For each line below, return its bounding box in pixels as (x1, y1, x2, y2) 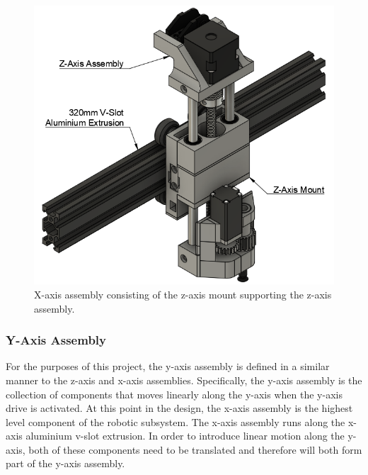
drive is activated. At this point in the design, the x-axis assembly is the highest (6, 401, 353, 415)
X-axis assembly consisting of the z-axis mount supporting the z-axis (34, 286, 332, 301)
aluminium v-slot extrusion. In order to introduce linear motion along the (25, 428, 345, 443)
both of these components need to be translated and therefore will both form (28, 442, 362, 457)
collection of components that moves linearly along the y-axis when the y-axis (6, 386, 343, 401)
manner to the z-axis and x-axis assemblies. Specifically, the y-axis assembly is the (6, 372, 362, 387)
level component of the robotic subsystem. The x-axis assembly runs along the (6, 414, 345, 429)
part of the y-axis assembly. (6, 456, 125, 471)
